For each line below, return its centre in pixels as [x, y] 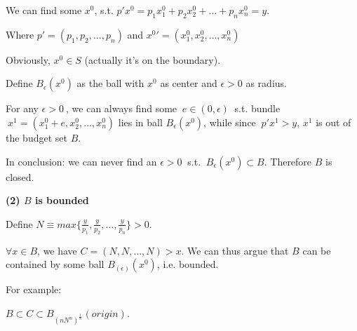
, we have [57, 250]
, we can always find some [122, 108]
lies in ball [140, 122]
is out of [334, 122]
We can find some [44, 10]
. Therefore [288, 161]
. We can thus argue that [235, 250]
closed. [20, 176]
